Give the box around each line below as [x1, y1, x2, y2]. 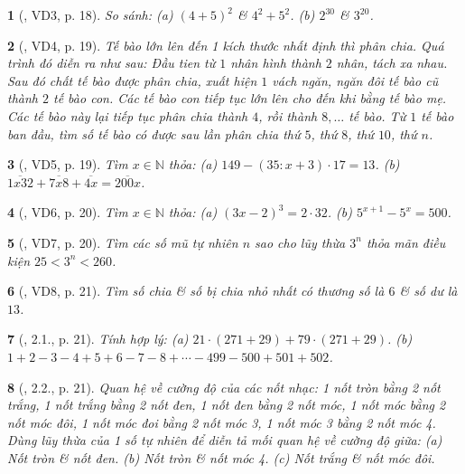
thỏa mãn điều [366, 232, 446, 251]
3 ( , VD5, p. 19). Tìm [7, 155, 128, 174]
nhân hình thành [230, 53, 321, 72]
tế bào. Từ [349, 106, 406, 125]
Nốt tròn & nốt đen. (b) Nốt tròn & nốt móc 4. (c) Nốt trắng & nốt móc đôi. [7, 448, 435, 467]
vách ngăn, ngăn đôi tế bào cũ [272, 71, 439, 90]
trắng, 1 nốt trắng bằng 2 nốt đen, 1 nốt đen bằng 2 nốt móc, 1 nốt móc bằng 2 [7, 395, 446, 414]
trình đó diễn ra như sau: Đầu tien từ [7, 53, 216, 72]
